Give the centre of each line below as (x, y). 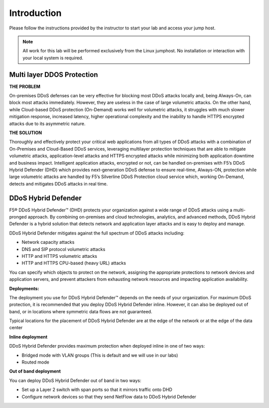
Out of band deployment (35, 371)
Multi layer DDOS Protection (54, 75)
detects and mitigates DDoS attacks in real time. (59, 184)
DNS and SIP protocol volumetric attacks (64, 249)
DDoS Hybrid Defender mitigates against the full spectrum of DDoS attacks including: (97, 233)
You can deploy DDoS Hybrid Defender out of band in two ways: (75, 380)
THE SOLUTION (26, 133)
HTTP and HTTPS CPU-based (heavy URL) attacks (74, 263)
